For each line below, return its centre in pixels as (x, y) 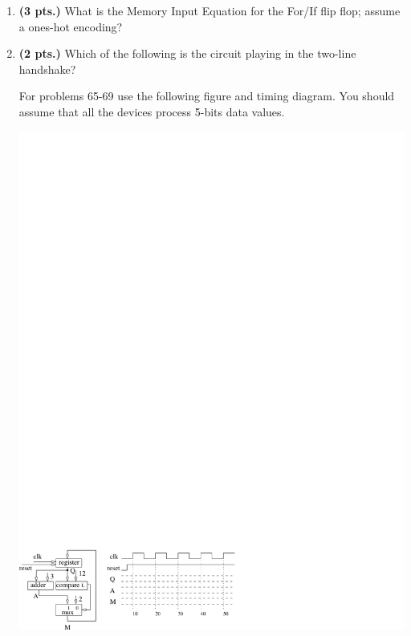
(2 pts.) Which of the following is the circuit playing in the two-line (187, 53)
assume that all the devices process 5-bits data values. (152, 111)
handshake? (47, 69)
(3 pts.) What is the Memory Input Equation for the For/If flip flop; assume (210, 10)
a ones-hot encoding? (71, 26)
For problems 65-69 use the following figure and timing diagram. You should (207, 96)
